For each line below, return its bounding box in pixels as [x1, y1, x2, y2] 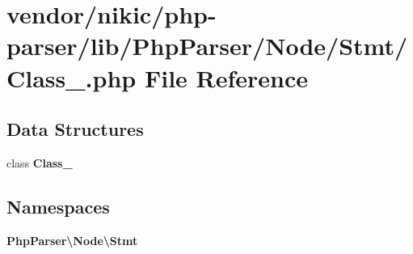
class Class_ [6, 154, 73, 171]
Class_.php [6, 61, 137, 94]
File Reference [144, 61, 309, 94]
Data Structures [6, 116, 144, 142]
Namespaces [6, 193, 110, 218]
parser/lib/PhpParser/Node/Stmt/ [6, 29, 408, 62]
